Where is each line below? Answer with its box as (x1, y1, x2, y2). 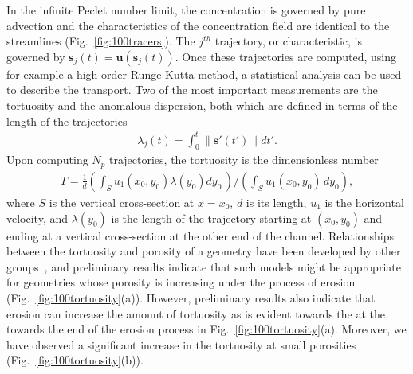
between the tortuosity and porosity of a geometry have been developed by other (6, 243, 401, 259)
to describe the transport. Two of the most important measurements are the (6, 81, 378, 98)
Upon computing (6, 151, 88, 168)
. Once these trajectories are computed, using (175, 48, 396, 64)
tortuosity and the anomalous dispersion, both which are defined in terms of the (6, 96, 398, 113)
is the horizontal (324, 193, 404, 210)
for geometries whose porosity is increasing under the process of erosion (6, 274, 356, 290)
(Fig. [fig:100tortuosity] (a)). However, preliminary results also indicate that (6, 289, 376, 306)
